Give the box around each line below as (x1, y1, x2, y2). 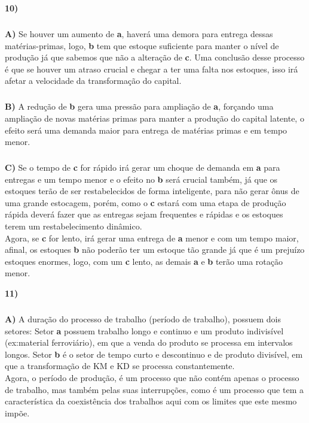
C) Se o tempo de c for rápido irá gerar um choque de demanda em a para (5, 161, 280, 174)
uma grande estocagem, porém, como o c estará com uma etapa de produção (5, 196, 286, 209)
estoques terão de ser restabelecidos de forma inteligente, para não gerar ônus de (5, 185, 299, 197)
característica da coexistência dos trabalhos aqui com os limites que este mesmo (5, 395, 297, 407)
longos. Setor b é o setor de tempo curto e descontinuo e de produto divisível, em (5, 348, 303, 360)
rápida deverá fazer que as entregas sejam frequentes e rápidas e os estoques (5, 208, 283, 220)
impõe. (5, 406, 30, 419)
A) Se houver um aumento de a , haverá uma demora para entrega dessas (5, 27, 273, 40)
